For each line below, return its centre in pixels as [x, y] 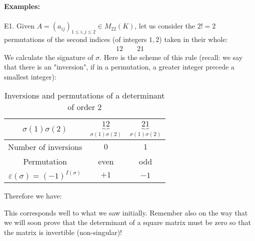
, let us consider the [165, 26]
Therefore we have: [33, 196]
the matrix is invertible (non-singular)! [63, 232]
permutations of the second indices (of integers [75, 39]
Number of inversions [45, 147]
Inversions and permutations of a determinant [85, 95]
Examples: [22, 6]
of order [81, 107]
